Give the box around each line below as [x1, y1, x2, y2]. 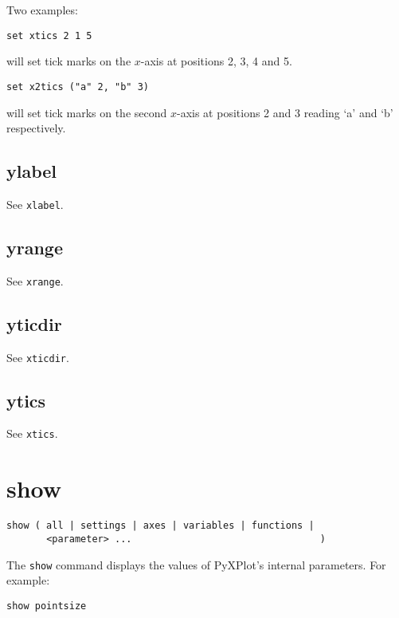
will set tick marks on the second [6, 104, 167, 120]
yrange [6, 234, 64, 259]
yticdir [6, 311, 62, 336]
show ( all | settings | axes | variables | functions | [6, 520, 315, 532]
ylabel [6, 159, 57, 183]
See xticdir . [6, 348, 69, 365]
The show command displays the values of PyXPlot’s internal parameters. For [6, 556, 386, 573]
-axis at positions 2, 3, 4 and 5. [140, 53, 292, 69]
